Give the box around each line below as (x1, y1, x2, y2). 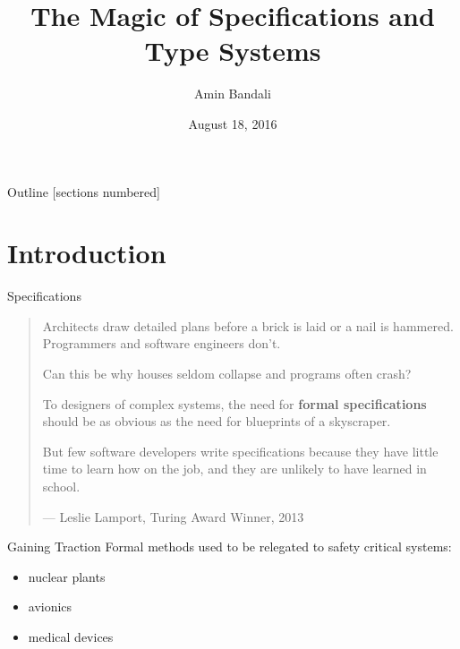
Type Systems (144, 32, 321, 69)
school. (42, 476, 81, 495)
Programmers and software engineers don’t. (42, 334, 281, 353)
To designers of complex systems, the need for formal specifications (42, 394, 427, 413)
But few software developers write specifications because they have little (42, 441, 439, 460)
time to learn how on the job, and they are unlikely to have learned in (42, 459, 427, 478)
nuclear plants (28, 567, 106, 585)
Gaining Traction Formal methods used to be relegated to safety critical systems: (7, 537, 452, 556)
